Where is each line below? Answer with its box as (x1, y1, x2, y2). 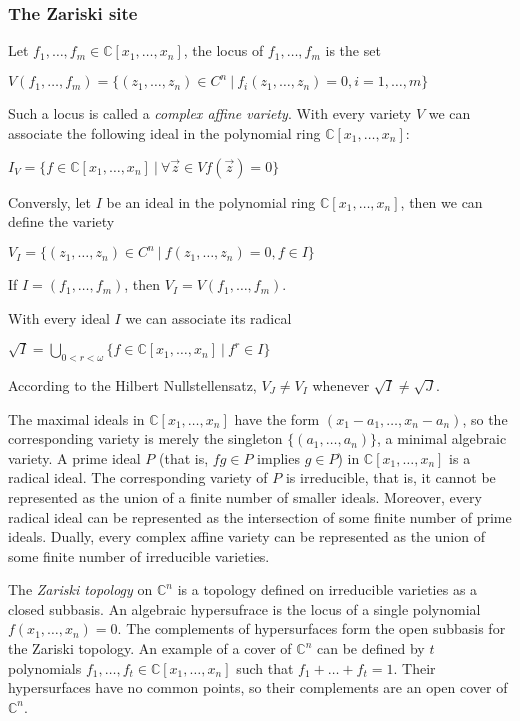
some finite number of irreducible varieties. (8, 545, 270, 566)
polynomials (8, 657, 82, 678)
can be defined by (317, 638, 425, 659)
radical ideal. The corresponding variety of (8, 467, 268, 488)
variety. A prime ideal (8, 447, 141, 468)
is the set (325, 40, 381, 61)
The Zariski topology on (8, 579, 153, 600)
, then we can (400, 191, 483, 212)
